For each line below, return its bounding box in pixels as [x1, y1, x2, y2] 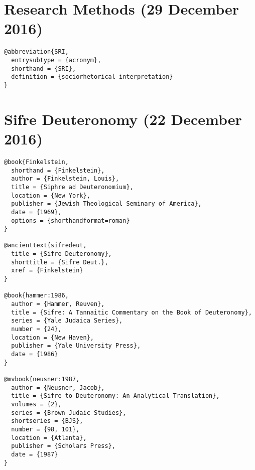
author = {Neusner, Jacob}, [11, 384, 105, 391]
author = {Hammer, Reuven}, [11, 300, 105, 308]
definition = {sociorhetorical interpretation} [11, 73, 173, 81]
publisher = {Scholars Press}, [11, 442, 115, 450]
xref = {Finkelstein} [11, 267, 83, 274]
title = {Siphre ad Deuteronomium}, [11, 183, 134, 191]
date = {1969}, [11, 208, 62, 216]
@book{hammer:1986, [4, 292, 69, 299]
